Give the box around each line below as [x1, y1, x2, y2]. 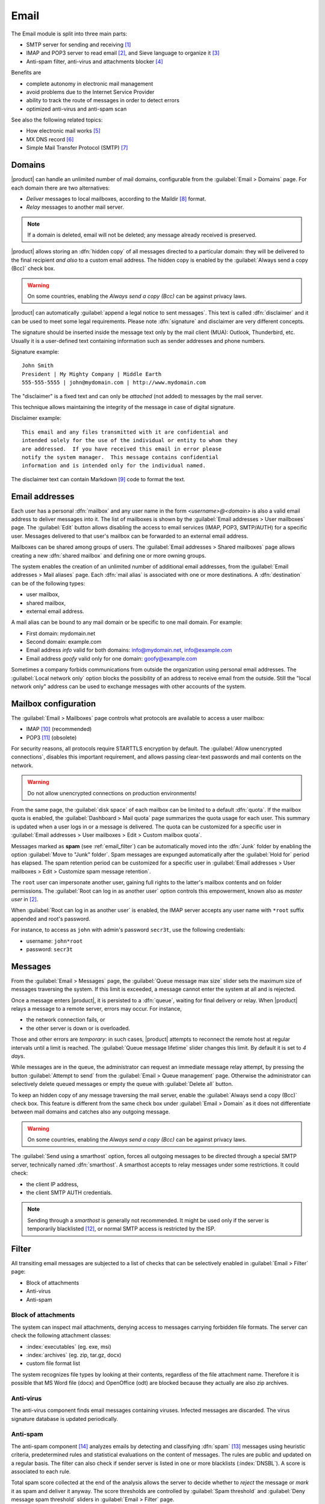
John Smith [22, 362, 54, 369]
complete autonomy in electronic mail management [26, 80, 153, 87]
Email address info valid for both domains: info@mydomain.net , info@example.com [26, 647, 232, 654]
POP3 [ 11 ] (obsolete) [26, 734, 77, 741]
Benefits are [11, 69, 42, 76]
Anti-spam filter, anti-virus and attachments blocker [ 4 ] [26, 58, 164, 65]
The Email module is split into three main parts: [11, 30, 128, 37]
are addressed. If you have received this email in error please [22, 445, 222, 452]
